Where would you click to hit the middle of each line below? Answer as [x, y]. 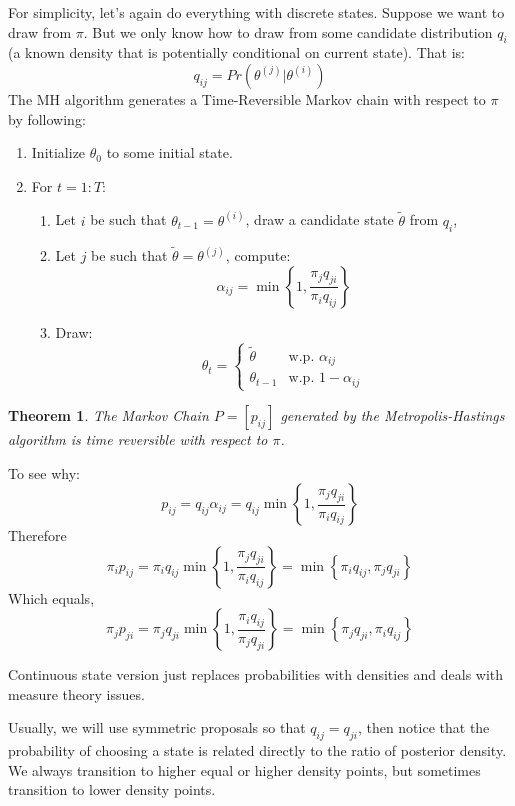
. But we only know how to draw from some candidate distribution [288, 31]
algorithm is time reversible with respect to [138, 438]
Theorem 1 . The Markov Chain [108, 414]
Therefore [37, 535]
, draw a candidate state [319, 219]
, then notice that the [423, 727]
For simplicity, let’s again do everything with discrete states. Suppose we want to [256, 12]
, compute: [258, 255]
